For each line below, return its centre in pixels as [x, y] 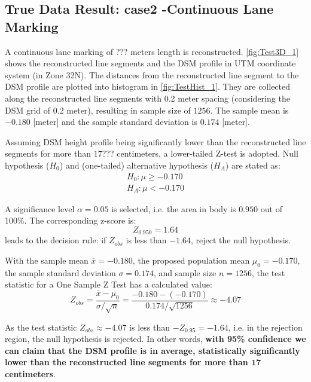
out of [271, 208]
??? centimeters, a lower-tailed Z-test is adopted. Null [200, 153]
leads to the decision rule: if [56, 240]
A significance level [40, 208]
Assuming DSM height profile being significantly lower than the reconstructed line [155, 141]
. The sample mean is [249, 110]
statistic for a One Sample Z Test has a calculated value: [109, 284]
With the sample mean [47, 260]
